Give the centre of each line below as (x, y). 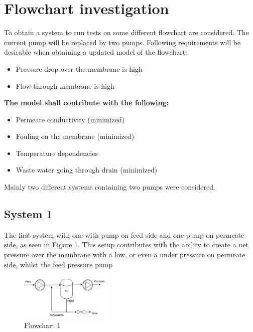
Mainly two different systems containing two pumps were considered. (110, 187)
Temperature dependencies (57, 153)
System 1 (28, 214)
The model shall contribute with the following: (86, 103)
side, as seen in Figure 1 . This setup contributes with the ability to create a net (126, 244)
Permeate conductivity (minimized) (70, 119)
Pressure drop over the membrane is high (79, 68)
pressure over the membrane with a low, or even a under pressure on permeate (125, 255)
